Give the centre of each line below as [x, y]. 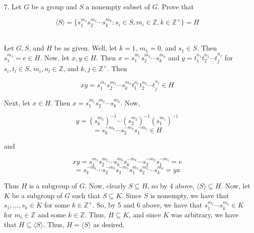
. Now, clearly [105, 186]
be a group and [54, 6]
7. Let [13, 6]
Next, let [17, 102]
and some [52, 214]
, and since [145, 214]
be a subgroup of [37, 195]
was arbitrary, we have [205, 214]
